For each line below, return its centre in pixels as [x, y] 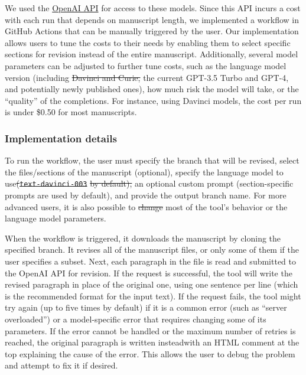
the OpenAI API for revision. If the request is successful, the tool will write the [149, 273]
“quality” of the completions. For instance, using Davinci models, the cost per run [153, 100]
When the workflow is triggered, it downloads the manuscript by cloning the [143, 238]
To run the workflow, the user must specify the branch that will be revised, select [152, 160]
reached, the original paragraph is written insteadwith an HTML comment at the [152, 342]
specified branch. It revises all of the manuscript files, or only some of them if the [152, 250]
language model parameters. [56, 218]
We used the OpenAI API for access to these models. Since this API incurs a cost [153, 8]
